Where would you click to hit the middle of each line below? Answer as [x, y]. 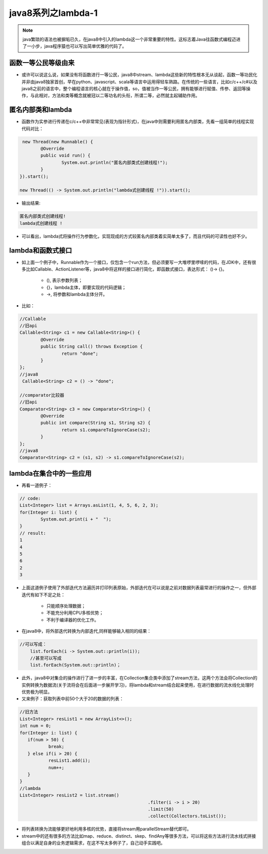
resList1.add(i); [69, 761]
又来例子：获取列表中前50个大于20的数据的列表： [73, 699]
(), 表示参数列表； [65, 280]
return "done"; [80, 353]
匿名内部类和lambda [40, 110]
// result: [33, 533]
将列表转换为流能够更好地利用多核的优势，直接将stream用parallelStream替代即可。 [106, 829]
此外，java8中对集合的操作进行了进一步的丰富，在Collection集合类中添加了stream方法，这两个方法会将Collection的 [139, 678]
